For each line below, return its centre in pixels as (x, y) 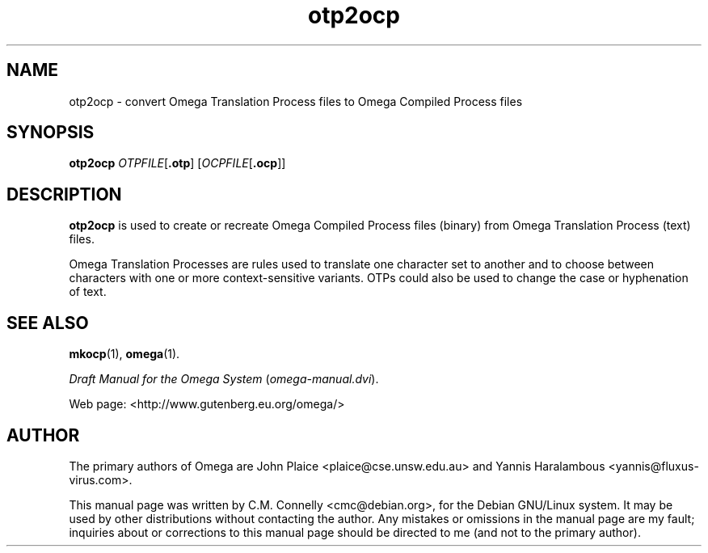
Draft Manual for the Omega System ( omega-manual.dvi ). (224, 379)
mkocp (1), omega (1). (124, 354)
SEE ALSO (48, 323)
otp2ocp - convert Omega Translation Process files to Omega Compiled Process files (296, 101)
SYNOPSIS (51, 133)
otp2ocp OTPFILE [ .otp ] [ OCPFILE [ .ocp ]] (177, 163)
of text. (88, 292)
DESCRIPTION (64, 194)
